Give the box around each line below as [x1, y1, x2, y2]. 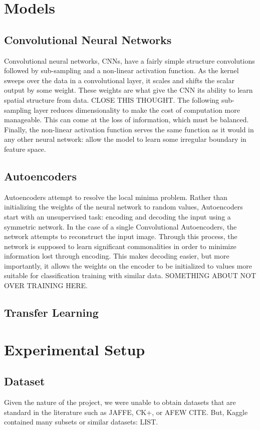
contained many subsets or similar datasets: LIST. [4, 416, 158, 427]
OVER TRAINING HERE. [4, 280, 88, 291]
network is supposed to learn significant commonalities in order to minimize [4, 241, 236, 251]
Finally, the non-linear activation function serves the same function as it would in [4, 124, 254, 134]
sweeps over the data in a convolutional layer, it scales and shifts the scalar [4, 75, 234, 85]
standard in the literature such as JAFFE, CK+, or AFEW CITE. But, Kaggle [4, 406, 248, 417]
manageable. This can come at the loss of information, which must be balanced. [4, 114, 249, 125]
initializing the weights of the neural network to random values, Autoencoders [4, 201, 243, 212]
